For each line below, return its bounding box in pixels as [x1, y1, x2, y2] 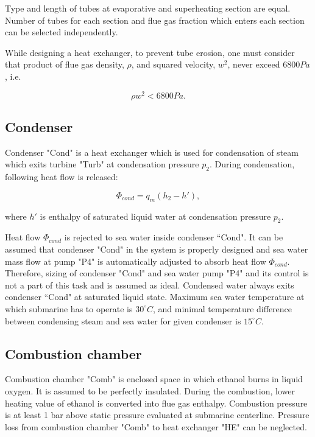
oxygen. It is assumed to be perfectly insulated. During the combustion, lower [5, 384, 295, 397]
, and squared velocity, [131, 58, 216, 71]
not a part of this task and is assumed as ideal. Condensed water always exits [5, 278, 294, 291]
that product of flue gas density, [5, 58, 124, 71]
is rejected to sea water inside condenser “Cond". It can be [64, 231, 283, 243]
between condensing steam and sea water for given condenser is [5, 314, 241, 327]
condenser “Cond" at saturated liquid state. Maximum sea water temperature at [5, 290, 305, 303]
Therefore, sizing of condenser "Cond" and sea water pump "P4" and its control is [5, 267, 309, 279]
